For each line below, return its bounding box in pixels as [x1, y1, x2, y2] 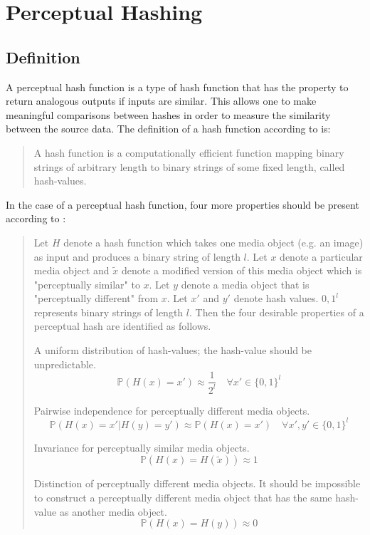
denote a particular [280, 249, 363, 264]
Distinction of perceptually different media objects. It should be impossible [33, 476, 361, 491]
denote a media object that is [181, 276, 310, 291]
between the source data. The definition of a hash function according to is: [6, 121, 331, 136]
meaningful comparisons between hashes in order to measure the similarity [6, 107, 331, 122]
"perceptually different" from [33, 291, 159, 306]
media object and [33, 263, 110, 278]
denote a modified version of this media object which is [121, 263, 362, 278]
